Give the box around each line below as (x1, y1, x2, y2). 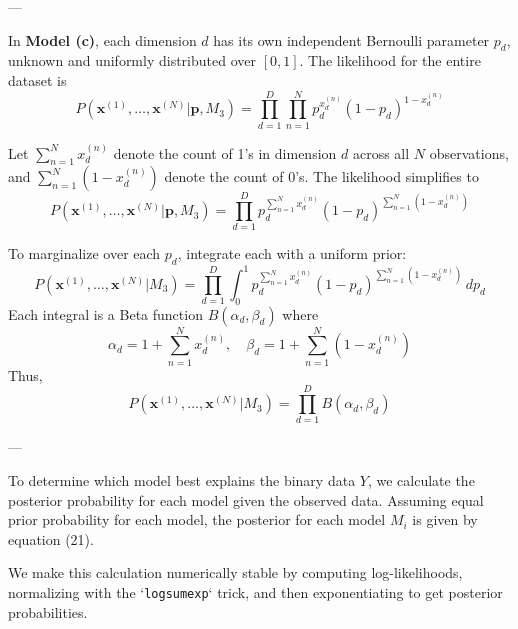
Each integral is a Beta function (8, 303, 203, 324)
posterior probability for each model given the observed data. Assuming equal (8, 489, 484, 510)
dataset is (8, 69, 67, 90)
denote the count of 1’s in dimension (113, 142, 337, 163)
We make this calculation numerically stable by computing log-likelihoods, (8, 562, 463, 583)
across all (352, 142, 410, 163)
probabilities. (8, 601, 88, 622)
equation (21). (8, 528, 94, 549)
